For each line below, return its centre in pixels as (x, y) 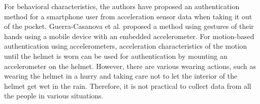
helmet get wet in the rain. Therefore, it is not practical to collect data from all (128, 85)
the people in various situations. (54, 96)
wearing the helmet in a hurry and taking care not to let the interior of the (121, 76)
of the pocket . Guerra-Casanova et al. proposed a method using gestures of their (129, 26)
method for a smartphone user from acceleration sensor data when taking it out (128, 16)
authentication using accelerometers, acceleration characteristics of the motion (126, 46)
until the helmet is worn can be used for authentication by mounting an (116, 56)
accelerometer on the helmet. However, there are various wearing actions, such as (130, 66)
